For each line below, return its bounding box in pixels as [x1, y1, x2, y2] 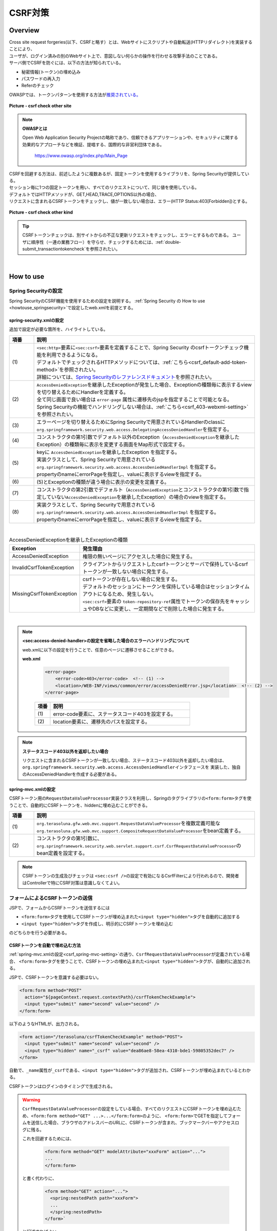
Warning [22, 1097, 40, 1103]
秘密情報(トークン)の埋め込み [21, 69, 81, 75]
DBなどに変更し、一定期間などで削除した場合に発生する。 [92, 605, 227, 612]
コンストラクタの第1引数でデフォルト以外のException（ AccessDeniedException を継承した [36, 433, 240, 440]
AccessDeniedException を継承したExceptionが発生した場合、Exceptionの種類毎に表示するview [36, 381, 252, 388]
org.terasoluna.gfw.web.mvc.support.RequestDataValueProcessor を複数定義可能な [36, 820, 221, 827]
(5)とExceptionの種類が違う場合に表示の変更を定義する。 [36, 478, 169, 485]
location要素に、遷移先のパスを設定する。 [53, 718, 150, 725]
